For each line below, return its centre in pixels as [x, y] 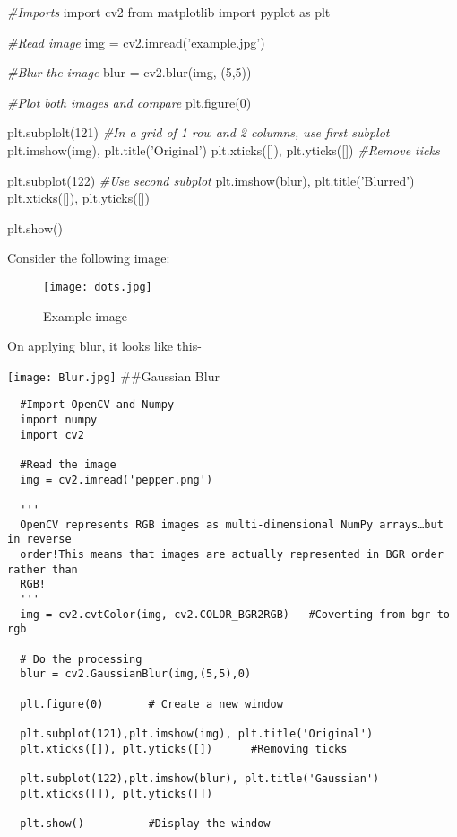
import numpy [59, 420]
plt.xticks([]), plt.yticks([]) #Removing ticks [184, 749]
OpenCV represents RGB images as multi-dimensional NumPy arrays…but [232, 524]
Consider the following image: [89, 258]
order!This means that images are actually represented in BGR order [232, 554]
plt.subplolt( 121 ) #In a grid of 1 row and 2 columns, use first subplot [198, 132]
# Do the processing [81, 659]
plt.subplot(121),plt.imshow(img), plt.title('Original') [197, 733]
